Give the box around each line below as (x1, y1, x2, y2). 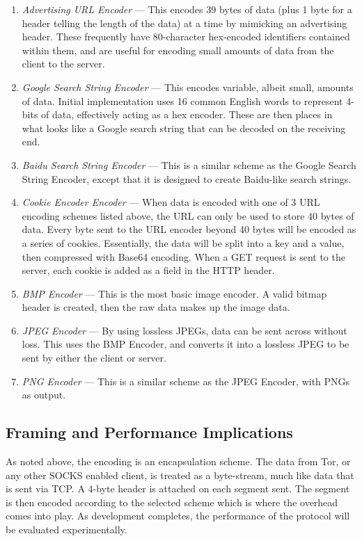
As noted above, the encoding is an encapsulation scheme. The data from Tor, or (6, 454, 351, 469)
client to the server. (22, 56, 105, 71)
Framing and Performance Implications (6, 421, 293, 443)
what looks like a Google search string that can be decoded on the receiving (22, 120, 346, 135)
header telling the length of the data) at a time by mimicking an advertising (22, 15, 347, 30)
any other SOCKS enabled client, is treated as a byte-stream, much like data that (6, 467, 354, 482)
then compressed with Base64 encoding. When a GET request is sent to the (22, 249, 345, 264)
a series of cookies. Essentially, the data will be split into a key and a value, (22, 235, 345, 250)
